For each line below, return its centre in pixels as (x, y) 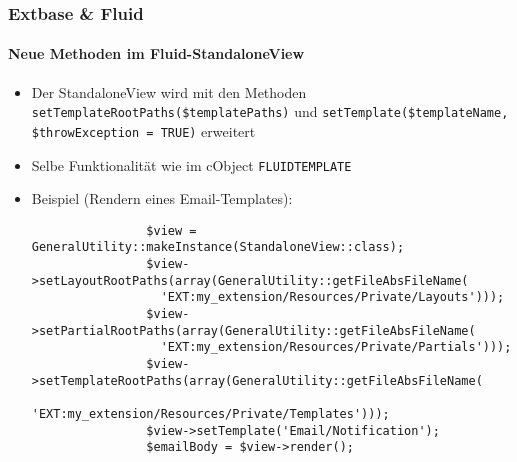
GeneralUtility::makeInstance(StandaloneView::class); (218, 247)
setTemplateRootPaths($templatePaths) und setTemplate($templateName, (270, 111)
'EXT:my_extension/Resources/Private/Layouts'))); (332, 297)
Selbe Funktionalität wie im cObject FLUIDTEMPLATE (191, 164)
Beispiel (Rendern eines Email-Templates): (162, 198)
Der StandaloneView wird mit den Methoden (169, 91)
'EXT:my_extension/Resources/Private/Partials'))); (336, 347)
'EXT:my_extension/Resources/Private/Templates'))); (210, 414)
